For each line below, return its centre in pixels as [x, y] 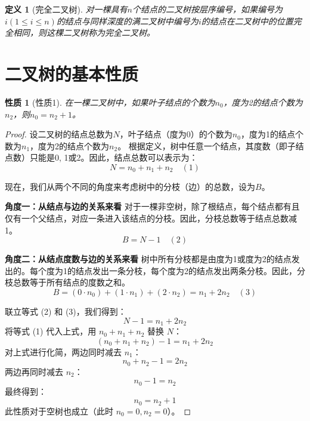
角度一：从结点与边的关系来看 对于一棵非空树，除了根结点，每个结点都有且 [152, 206]
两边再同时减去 [34, 371]
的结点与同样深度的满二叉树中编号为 [127, 21]
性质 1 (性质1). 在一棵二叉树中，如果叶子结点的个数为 [110, 102]
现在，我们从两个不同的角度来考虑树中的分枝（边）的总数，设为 [130, 186]
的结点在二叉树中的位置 [247, 21]
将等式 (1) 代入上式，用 [51, 331]
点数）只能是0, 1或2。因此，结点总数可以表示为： [101, 157]
